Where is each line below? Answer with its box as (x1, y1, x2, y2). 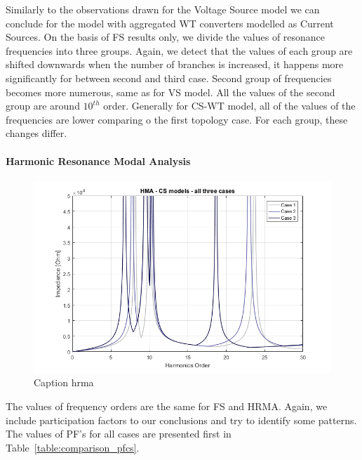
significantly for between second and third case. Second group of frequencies (6, 70, 332, 85)
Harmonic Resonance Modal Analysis (6, 153, 191, 168)
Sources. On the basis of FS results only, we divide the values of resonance (6, 29, 326, 44)
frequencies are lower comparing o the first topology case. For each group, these (6, 112, 348, 126)
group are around (6, 98, 80, 113)
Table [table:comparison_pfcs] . (6, 440, 140, 454)
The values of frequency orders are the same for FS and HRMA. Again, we (6, 399, 328, 414)
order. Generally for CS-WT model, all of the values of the (103, 98, 356, 113)
